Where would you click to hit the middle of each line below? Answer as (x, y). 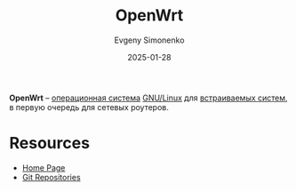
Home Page (44, 167)
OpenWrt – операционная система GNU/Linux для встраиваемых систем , (148, 98)
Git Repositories (52, 177)
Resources (50, 143)
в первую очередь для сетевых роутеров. (89, 107)
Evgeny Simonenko (149, 40)
